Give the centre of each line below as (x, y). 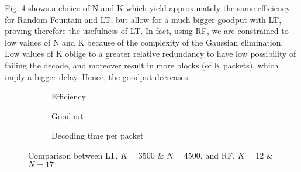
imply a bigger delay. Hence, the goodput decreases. (98, 76)
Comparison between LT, (73, 155)
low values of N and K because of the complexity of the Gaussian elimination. (144, 42)
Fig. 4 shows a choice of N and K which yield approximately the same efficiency (148, 8)
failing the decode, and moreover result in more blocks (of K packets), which (142, 65)
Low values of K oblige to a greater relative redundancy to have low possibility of (150, 54)
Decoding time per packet (98, 135)
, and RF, (217, 155)
